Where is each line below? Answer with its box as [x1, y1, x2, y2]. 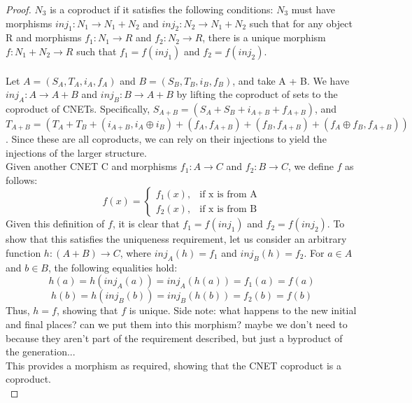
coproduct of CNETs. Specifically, [6, 101, 150, 115]
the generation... [6, 344, 76, 359]
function [6, 245, 41, 260]
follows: [6, 172, 38, 187]
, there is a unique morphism [202, 30, 326, 45]
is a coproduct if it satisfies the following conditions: [50, 2, 274, 16]
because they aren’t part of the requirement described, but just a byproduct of [6, 330, 343, 345]
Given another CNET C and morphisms [6, 159, 178, 174]
